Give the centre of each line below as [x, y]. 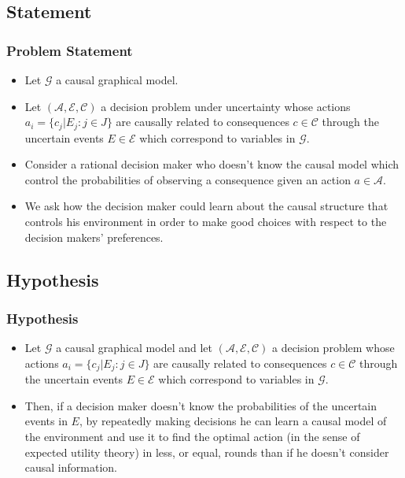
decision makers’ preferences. [94, 237]
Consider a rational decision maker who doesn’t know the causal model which [212, 164]
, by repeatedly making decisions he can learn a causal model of [233, 421]
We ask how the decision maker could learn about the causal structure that [206, 206]
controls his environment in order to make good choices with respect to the [206, 222]
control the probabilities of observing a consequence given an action [188, 179]
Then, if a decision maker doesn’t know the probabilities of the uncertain [201, 405]
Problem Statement [70, 50]
